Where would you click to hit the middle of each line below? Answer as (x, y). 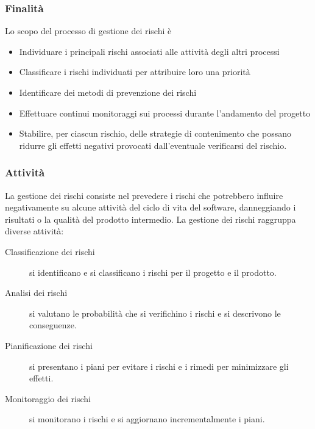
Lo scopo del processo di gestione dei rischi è (88, 31)
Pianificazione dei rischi (49, 345)
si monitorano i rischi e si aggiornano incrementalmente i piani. (147, 419)
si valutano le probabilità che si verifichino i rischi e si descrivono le (155, 313)
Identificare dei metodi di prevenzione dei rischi (108, 92)
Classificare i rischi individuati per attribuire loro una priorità (135, 72)
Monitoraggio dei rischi (48, 398)
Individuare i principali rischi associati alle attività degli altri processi (149, 51)
